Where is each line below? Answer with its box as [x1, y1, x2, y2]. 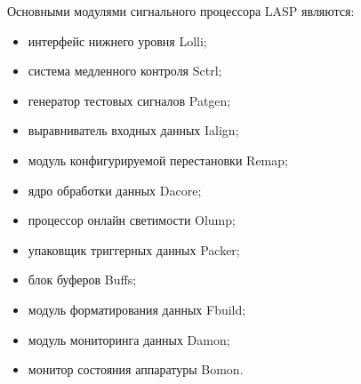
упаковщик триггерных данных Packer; [28, 240, 240, 259]
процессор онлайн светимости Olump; [28, 211, 236, 229]
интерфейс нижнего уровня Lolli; [28, 31, 207, 50]
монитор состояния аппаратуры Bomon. [28, 360, 244, 379]
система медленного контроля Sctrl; [28, 61, 222, 80]
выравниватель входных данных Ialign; [28, 121, 239, 140]
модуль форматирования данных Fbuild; [28, 300, 246, 318]
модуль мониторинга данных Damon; [28, 330, 230, 348]
